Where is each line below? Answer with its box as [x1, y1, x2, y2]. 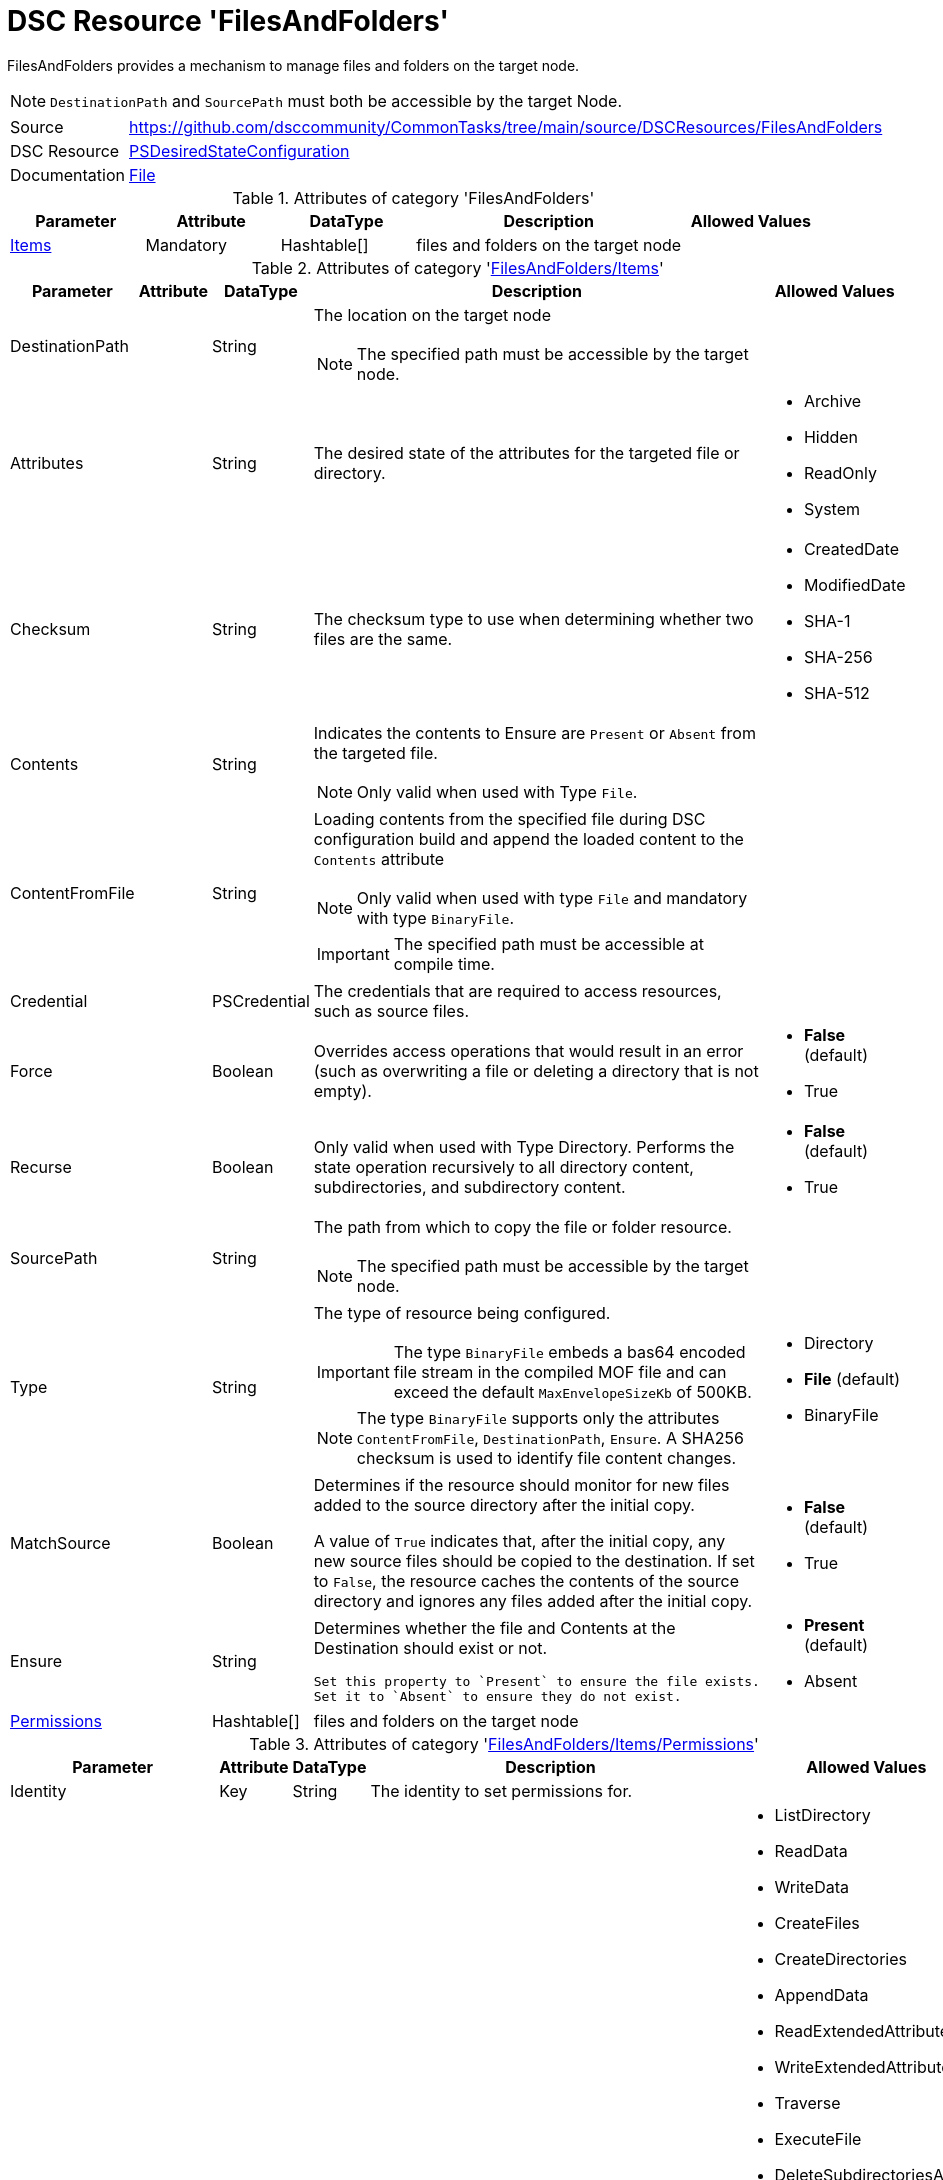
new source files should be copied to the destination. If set [313, 1550, 755, 1571]
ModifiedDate [803, 574, 906, 595]
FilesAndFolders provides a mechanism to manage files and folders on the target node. [7, 56, 580, 74]
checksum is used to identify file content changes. [356, 1447, 737, 1468]
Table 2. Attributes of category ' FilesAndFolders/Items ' [251, 257, 664, 278]
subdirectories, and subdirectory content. [313, 1176, 626, 1197]
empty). [313, 1080, 372, 1101]
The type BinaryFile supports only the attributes [356, 1407, 720, 1428]
